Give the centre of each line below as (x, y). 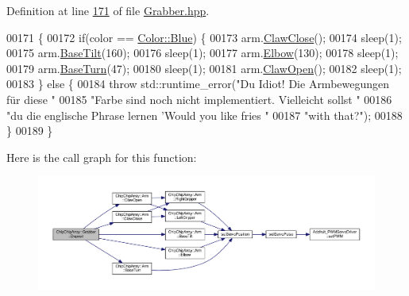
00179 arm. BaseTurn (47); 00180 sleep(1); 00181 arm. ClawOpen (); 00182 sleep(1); (204, 68)
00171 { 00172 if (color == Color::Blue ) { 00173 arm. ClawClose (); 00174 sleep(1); (204, 37)
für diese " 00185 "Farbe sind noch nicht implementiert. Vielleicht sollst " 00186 (199, 99)
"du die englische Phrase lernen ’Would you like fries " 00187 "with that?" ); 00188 (204, 115)
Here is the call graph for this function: (102, 157)
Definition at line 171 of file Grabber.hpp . (108, 10)
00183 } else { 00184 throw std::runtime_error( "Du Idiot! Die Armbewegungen (198, 84)
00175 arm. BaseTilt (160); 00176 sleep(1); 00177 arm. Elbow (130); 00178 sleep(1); (203, 53)
